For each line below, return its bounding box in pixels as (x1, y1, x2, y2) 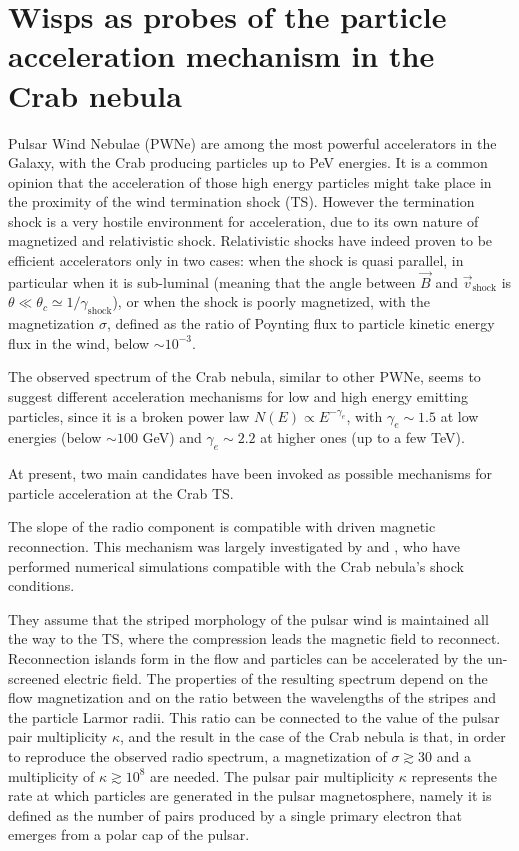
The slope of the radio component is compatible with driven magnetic (8, 516, 436, 537)
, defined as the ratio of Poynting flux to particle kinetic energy (107, 313, 495, 334)
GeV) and (142, 427, 202, 448)
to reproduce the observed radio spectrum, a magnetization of (8, 745, 387, 766)
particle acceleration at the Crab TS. (8, 482, 234, 503)
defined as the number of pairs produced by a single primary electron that (8, 804, 462, 825)
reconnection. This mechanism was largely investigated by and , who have (8, 536, 460, 557)
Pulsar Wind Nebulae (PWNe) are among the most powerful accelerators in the (8, 132, 497, 153)
